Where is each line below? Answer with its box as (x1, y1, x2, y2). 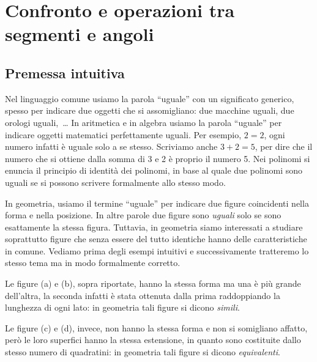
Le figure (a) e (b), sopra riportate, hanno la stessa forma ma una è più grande (5, 277, 301, 290)
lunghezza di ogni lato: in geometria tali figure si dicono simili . (5, 301, 240, 314)
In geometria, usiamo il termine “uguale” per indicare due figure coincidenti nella (5, 196, 309, 209)
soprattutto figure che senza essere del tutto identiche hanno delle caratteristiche (5, 232, 307, 245)
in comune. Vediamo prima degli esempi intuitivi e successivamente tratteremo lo (5, 244, 309, 257)
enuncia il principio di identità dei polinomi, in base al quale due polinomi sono (5, 164, 302, 177)
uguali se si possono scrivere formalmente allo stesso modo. (5, 175, 226, 188)
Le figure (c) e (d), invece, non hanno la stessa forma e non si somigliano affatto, (5, 321, 308, 334)
